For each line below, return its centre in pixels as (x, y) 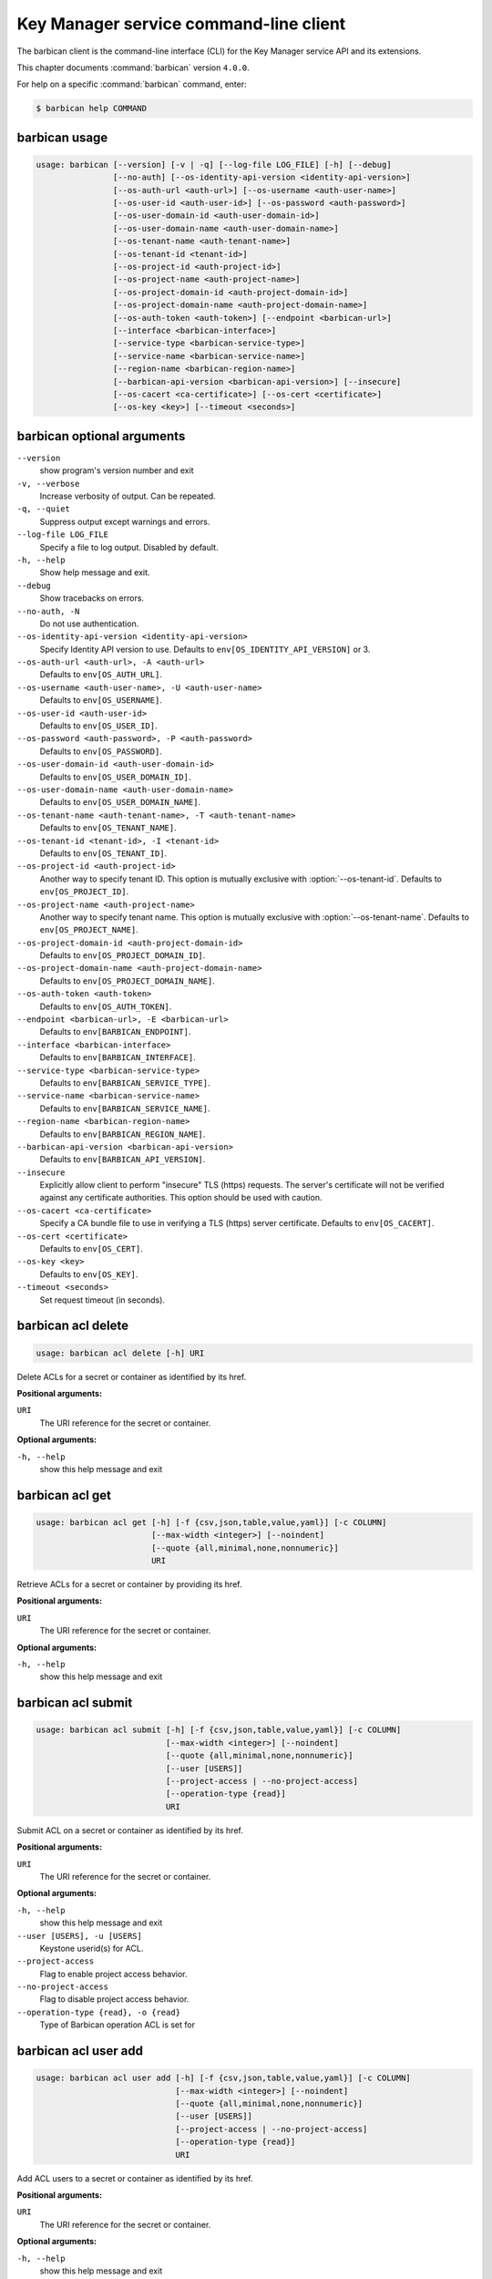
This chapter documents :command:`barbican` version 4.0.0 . (133, 67)
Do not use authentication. (89, 624)
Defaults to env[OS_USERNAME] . (101, 700)
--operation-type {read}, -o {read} (99, 2012)
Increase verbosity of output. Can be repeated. (128, 496)
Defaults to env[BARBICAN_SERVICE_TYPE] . (125, 1083)
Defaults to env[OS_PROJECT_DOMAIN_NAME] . (128, 981)
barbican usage (62, 137)
